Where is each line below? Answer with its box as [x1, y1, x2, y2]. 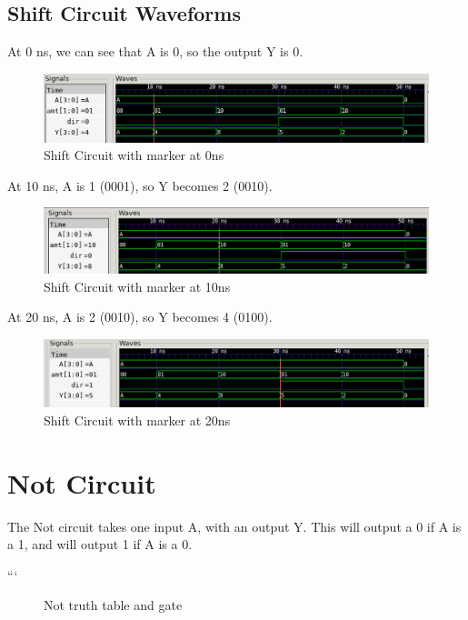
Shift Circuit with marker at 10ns [44, 276, 231, 295]
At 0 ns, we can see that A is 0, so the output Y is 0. [7, 42, 304, 61]
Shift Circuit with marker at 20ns [44, 410, 231, 429]
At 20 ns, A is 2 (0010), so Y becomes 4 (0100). [7, 307, 273, 326]
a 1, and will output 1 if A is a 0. [7, 535, 193, 554]
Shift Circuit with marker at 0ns [44, 145, 224, 165]
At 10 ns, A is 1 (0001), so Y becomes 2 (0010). [7, 175, 273, 195]
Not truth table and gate [44, 595, 183, 615]
